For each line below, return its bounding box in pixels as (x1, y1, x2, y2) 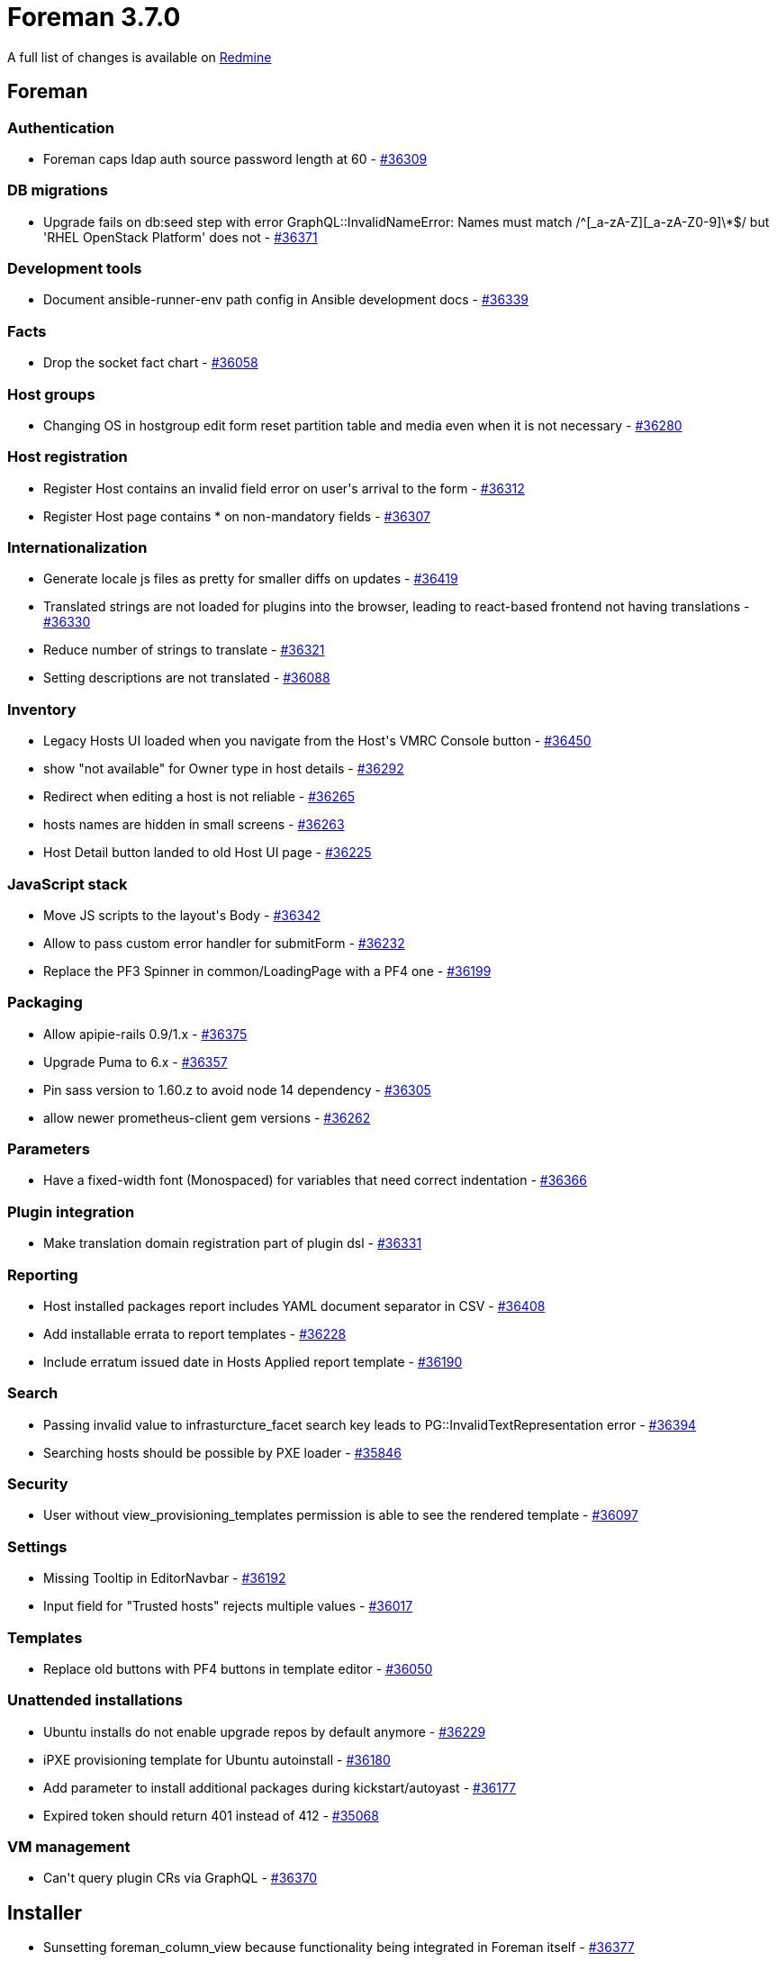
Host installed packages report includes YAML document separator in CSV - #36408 (43, 1297, 546, 1314)
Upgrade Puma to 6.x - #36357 (43, 1053, 228, 1070)
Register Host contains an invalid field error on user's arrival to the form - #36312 (43, 480, 525, 496)
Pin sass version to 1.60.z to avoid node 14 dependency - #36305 (43, 1081, 431, 1098)
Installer (7, 1901, 83, 1924)
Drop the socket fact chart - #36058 (43, 355, 258, 371)
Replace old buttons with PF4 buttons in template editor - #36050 (43, 1660, 433, 1676)
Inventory (7, 700, 77, 718)
